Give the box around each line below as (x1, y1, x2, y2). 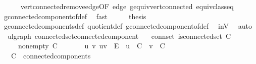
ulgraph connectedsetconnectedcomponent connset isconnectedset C (7, 30, 231, 41)
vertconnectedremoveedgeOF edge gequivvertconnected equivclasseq (20, 1, 234, 11)
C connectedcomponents (11, 50, 91, 60)
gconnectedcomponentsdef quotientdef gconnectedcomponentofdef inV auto (4, 21, 252, 31)
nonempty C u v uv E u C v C (18, 40, 165, 51)
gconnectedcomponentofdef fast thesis (4, 11, 146, 21)
